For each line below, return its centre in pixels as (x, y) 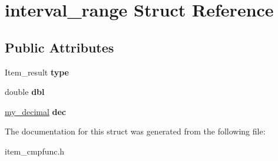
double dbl (25, 92)
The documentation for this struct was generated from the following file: (135, 131)
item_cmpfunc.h (35, 151)
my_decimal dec (35, 111)
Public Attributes (59, 47)
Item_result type (37, 72)
